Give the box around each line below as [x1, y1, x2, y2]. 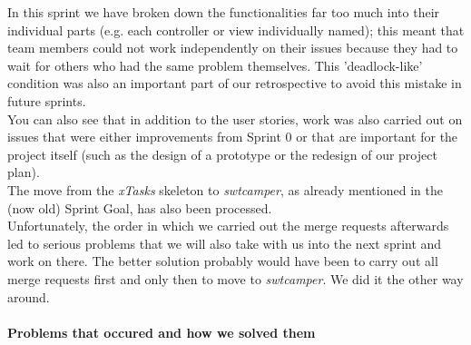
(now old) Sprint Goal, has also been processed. [7, 198, 272, 217]
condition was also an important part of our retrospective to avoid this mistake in [7, 74, 462, 93]
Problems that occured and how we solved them [7, 322, 316, 341]
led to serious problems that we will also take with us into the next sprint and [7, 233, 442, 252]
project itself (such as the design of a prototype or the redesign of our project [7, 144, 437, 163]
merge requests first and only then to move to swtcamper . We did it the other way [7, 269, 464, 288]
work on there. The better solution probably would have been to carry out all [7, 251, 438, 271]
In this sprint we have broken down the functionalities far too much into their [7, 3, 440, 21]
